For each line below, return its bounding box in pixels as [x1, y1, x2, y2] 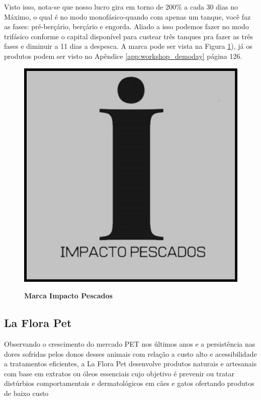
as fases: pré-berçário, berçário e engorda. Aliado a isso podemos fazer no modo [4, 21, 249, 32]
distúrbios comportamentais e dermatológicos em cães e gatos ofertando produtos [4, 378, 254, 388]
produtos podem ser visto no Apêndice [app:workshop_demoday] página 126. [4, 50, 242, 61]
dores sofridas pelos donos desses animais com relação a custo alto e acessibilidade [4, 348, 257, 359]
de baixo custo [4, 387, 49, 398]
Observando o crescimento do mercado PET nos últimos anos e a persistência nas [4, 338, 255, 349]
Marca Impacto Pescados [24, 290, 113, 301]
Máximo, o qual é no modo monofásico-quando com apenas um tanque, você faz [4, 11, 251, 22]
